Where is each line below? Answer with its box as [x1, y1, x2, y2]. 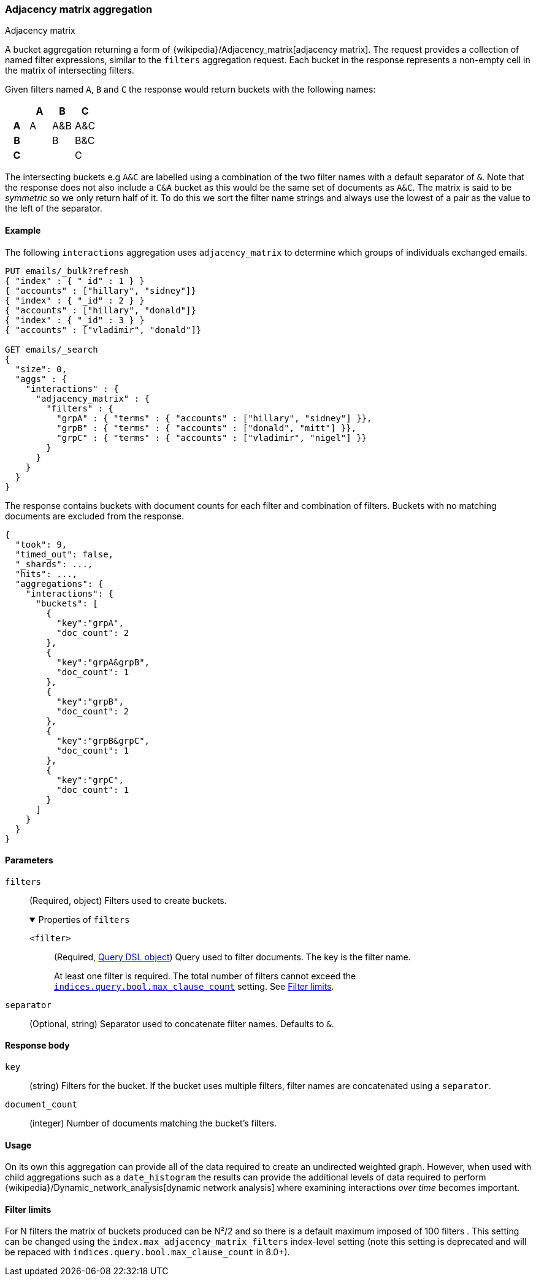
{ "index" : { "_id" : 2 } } [5, 295, 145, 305]
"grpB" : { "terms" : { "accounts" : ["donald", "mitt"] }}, [56, 423, 357, 433]
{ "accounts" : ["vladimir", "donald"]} [5, 324, 202, 335]
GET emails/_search [5, 344, 98, 354]
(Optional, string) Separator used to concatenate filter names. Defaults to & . [29, 1018, 334, 1029]
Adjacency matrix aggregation [5, 3, 153, 15]
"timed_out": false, [15, 549, 114, 559]
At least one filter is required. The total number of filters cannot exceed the [54, 970, 356, 981]
